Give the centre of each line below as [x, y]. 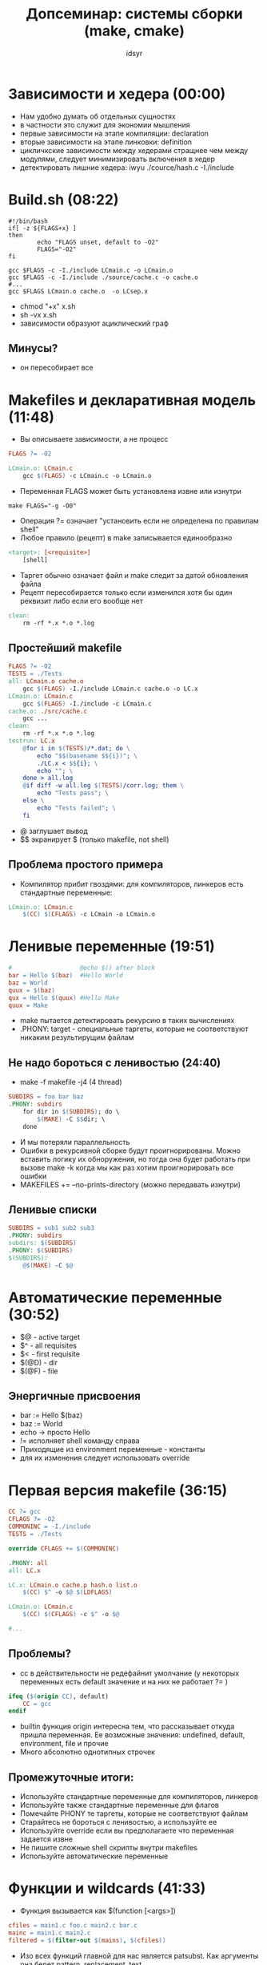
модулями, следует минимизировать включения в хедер [118, 159]
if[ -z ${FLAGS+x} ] [43, 228]
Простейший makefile [65, 647]
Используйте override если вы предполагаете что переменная [127, 1831]
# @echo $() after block [82, 968]
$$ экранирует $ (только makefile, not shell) [94, 839]
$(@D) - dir [39, 1362]
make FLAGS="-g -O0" [43, 506]
